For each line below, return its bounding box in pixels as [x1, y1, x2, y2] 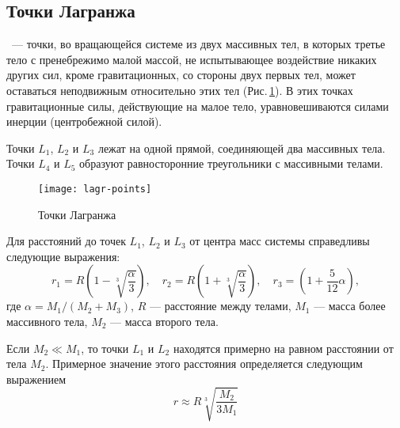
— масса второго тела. [110, 312, 219, 329]
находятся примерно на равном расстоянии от [173, 339, 394, 356]
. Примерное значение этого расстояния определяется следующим [45, 355, 363, 372]
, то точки [81, 339, 129, 356]
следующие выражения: [6, 248, 120, 264]
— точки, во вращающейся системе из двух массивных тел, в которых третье [11, 36, 386, 52]
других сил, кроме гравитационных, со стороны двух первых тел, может [6, 66, 356, 83]
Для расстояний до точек [6, 233, 126, 249]
